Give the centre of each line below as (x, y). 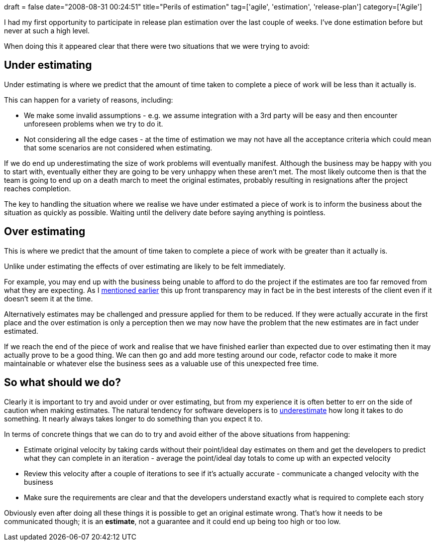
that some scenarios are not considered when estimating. (118, 147)
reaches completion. (38, 188)
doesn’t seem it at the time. (49, 298)
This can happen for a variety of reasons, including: (89, 100)
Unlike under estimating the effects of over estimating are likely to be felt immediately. (145, 266)
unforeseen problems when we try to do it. (94, 124)
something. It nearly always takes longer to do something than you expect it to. (133, 418)
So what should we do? (62, 383)
